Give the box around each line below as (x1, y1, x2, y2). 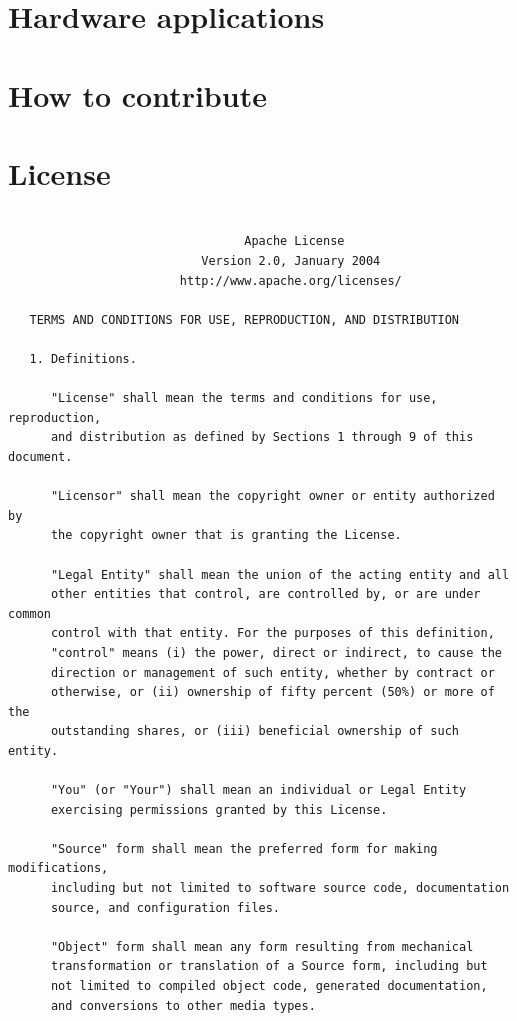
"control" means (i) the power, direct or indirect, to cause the (50, 645, 502, 660)
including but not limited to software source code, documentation (50, 881, 510, 896)
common (8, 606, 51, 621)
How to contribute (8, 74, 267, 115)
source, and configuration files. (50, 900, 281, 915)
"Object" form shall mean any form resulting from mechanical (50, 939, 474, 954)
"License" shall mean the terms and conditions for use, (50, 391, 438, 406)
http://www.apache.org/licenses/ (179, 273, 402, 288)
